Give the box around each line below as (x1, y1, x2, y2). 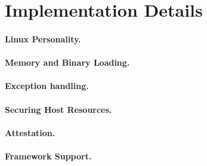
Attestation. (5, 126, 55, 139)
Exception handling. (5, 79, 89, 92)
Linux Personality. (5, 32, 81, 45)
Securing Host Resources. (5, 103, 112, 115)
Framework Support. (5, 149, 92, 162)
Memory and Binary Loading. (5, 56, 130, 69)
